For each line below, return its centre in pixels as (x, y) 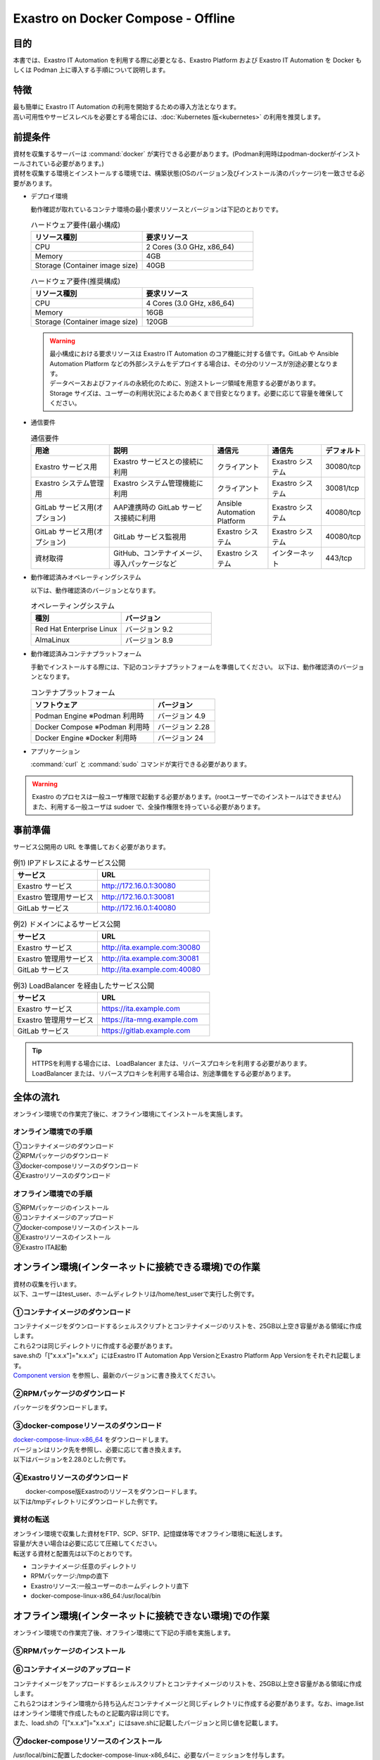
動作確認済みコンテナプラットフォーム (86, 654)
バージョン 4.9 (181, 716)
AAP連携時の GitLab (146, 508)
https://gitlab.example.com (146, 1030)
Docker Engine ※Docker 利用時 (86, 738)
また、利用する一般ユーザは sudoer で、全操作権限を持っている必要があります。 (148, 807)
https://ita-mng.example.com (150, 1019)
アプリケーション (55, 751)
